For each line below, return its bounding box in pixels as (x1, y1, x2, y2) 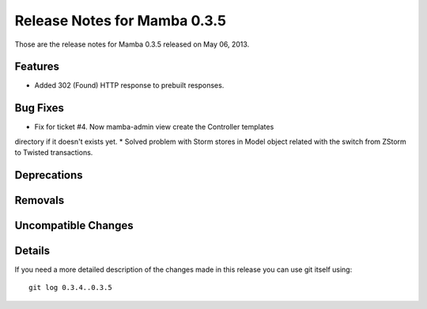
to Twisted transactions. (14, 148, 93, 157)
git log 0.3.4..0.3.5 (28, 283, 112, 292)
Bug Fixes (14, 101, 65, 115)
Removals (14, 194, 65, 207)
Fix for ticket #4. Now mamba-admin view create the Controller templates (34, 122, 274, 132)
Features (14, 60, 59, 73)
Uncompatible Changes (14, 218, 134, 232)
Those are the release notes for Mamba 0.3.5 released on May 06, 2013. (14, 40, 250, 49)
